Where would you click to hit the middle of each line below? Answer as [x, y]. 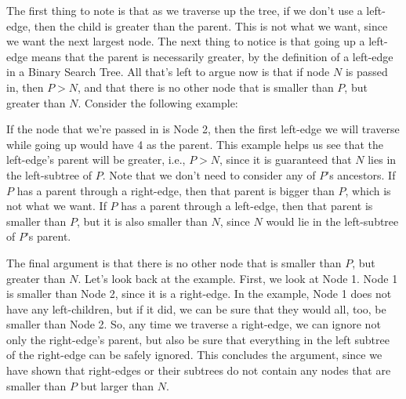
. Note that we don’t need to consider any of [209, 174]
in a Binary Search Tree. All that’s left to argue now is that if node [168, 72]
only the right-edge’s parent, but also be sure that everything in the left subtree [198, 339]
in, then [25, 87]
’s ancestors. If [361, 174]
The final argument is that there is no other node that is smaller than [174, 262]
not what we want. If [56, 206]
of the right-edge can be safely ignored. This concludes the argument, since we [194, 355]
